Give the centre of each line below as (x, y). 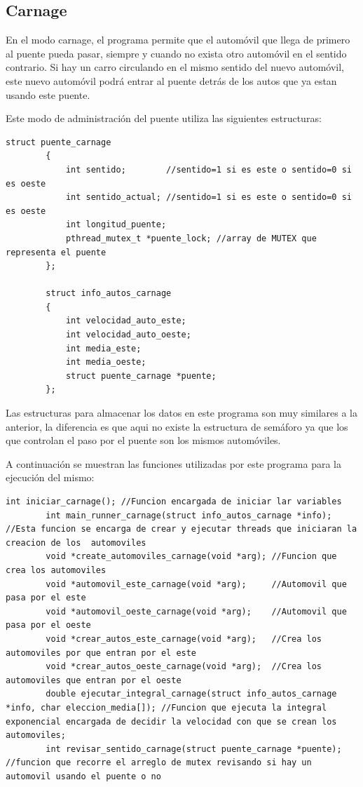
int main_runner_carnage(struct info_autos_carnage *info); (189, 515)
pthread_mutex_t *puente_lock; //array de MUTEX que (191, 238)
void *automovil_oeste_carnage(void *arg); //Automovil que (196, 611)
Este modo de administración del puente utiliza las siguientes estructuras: (164, 118)
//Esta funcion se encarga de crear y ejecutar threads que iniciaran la (181, 529)
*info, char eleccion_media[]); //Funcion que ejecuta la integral (166, 707)
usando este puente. (48, 94)
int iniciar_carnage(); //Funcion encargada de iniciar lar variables (174, 502)
